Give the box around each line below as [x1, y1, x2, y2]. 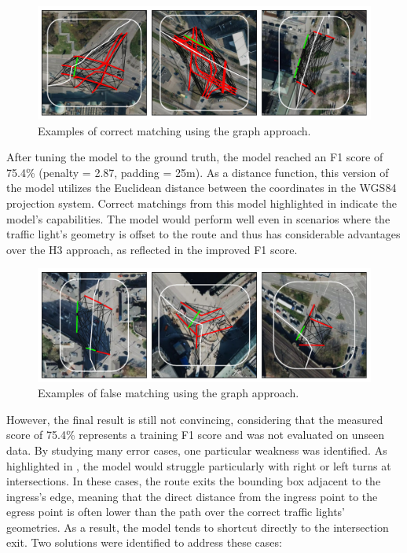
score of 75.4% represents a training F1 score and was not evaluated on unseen [6, 426, 385, 443]
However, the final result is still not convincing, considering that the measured [6, 411, 383, 427]
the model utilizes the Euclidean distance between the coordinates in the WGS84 [6, 179, 397, 196]
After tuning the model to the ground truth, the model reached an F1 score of [6, 149, 383, 165]
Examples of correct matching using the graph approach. [38, 122, 311, 138]
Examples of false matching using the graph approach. [38, 385, 299, 401]
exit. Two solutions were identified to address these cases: [6, 534, 282, 551]
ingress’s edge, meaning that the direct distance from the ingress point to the [6, 488, 378, 504]
